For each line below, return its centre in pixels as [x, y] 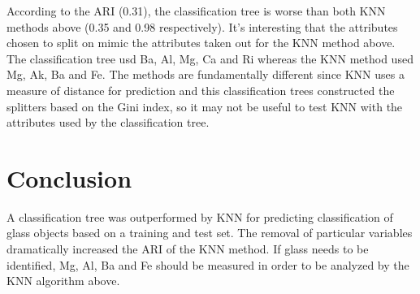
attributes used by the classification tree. [108, 122]
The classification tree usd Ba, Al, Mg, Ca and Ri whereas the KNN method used [210, 58]
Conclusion [69, 177]
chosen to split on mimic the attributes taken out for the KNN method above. [201, 43]
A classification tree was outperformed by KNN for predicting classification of [200, 216]
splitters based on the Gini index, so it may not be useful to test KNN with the [205, 106]
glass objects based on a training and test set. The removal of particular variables [210, 233]
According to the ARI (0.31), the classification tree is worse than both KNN [196, 11]
